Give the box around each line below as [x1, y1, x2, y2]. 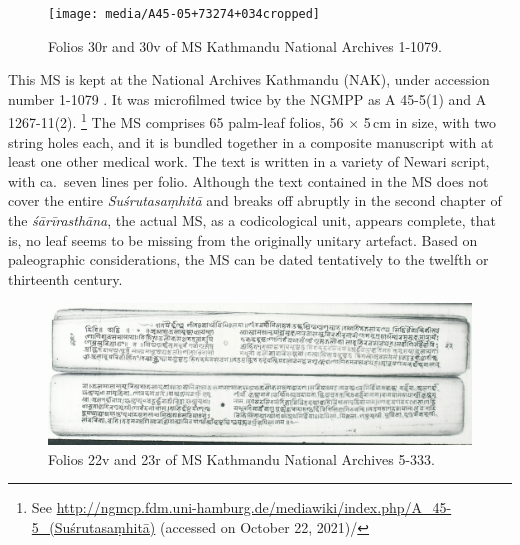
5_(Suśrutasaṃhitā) [31, 516, 156, 537]
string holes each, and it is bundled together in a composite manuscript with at [8, 131, 494, 152]
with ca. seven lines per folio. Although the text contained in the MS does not [8, 170, 489, 191]
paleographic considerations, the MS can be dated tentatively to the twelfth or [8, 249, 489, 270]
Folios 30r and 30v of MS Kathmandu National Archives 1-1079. [48, 35, 443, 56]
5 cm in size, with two [363, 112, 496, 133]
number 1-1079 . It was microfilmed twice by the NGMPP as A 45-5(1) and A [8, 88, 487, 109]
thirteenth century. [8, 268, 123, 289]
